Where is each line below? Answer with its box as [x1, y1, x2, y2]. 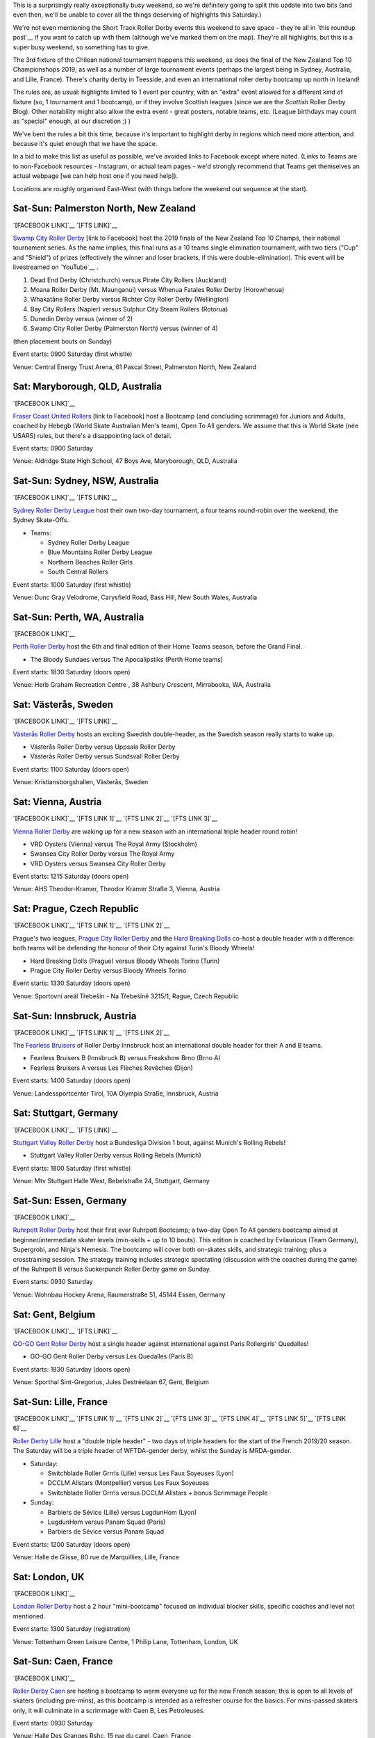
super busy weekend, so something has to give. [12, 42, 150, 51]
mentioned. [12, 1611, 46, 1620]
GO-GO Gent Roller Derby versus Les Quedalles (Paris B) [30, 1352, 194, 1361]
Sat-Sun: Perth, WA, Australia [12, 611, 144, 623]
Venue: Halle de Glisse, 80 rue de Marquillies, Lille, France [12, 1553, 180, 1561]
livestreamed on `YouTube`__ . [12, 263, 99, 271]
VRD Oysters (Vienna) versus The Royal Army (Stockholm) [30, 840, 198, 848]
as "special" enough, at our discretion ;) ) [12, 117, 131, 125]
